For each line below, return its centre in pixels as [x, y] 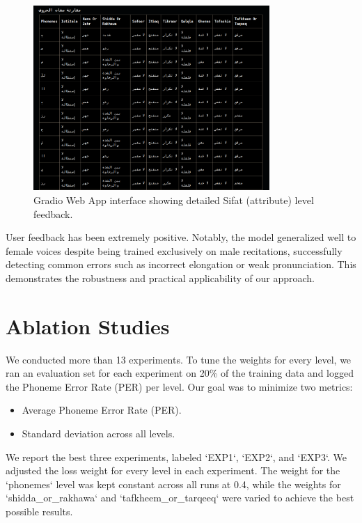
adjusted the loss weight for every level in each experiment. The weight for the [173, 470]
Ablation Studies [88, 326]
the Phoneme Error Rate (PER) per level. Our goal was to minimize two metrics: [179, 386]
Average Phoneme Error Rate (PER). [102, 410]
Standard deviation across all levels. [99, 433]
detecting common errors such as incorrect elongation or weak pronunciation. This [181, 264]
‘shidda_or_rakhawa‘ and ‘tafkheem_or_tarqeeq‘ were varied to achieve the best [180, 498]
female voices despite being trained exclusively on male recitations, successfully [174, 250]
